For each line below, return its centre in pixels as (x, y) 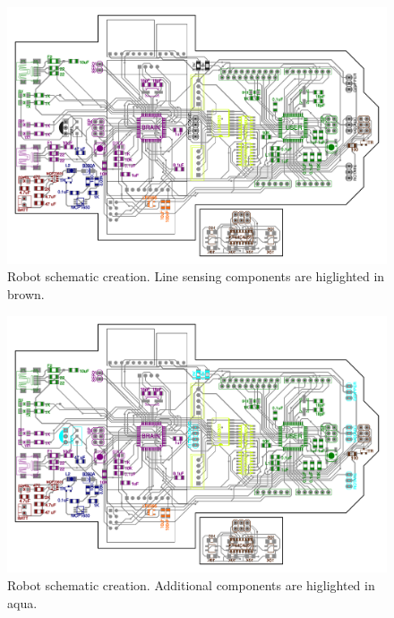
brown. (26, 293)
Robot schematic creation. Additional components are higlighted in (191, 584)
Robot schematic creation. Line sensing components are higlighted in (196, 276)
